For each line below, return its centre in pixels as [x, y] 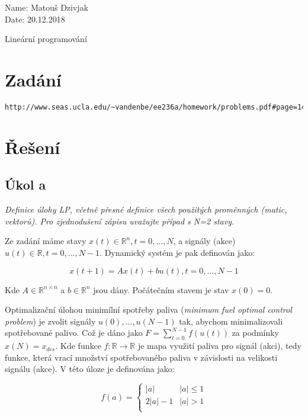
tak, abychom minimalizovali [231, 321]
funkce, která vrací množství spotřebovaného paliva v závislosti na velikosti [141, 357]
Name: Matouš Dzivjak [47, 7]
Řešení [33, 147]
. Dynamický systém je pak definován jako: [177, 252]
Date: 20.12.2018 [35, 19]
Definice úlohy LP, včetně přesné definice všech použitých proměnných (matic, [146, 209]
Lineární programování [46, 39]
